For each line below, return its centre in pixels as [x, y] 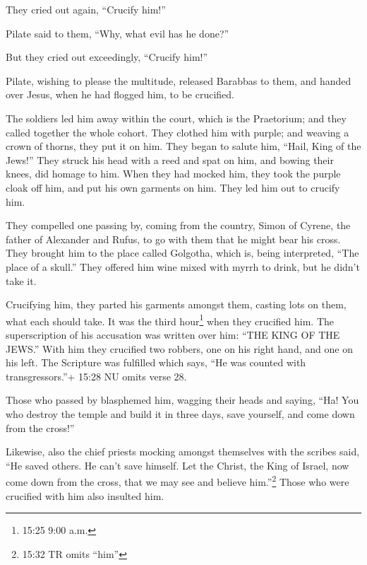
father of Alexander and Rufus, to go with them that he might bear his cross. [173, 239]
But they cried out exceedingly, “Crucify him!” [107, 57]
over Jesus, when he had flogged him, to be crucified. [120, 94]
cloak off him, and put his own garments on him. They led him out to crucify [173, 187]
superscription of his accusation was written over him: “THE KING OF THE [173, 334]
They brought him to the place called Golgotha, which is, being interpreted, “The [182, 253]
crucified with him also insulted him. [85, 495]
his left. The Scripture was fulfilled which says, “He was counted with [156, 362]
